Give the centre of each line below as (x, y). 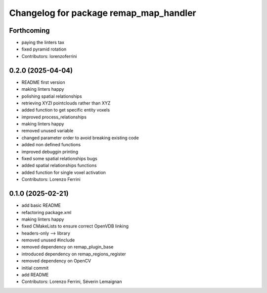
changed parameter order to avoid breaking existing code (80, 138)
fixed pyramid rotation (44, 49)
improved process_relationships (54, 117)
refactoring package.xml (46, 212)
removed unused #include (48, 240)
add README (35, 275)
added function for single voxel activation (64, 172)
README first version (43, 82)
